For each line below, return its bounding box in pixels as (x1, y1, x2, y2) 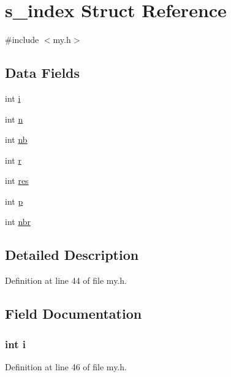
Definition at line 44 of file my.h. (5, 274, 127, 287)
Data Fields (5, 63, 80, 82)
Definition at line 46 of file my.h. (5, 360, 127, 373)
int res (5, 174, 29, 187)
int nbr (5, 215, 31, 228)
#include (5, 33, 39, 46)
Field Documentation (5, 304, 142, 323)
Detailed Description (5, 245, 139, 264)
